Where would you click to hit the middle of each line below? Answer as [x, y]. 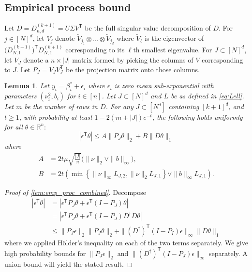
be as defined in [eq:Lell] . [207, 96]
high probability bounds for [45, 253]
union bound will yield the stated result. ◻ [69, 264]
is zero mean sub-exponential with [164, 86]
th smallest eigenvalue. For [173, 49]
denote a [36, 60]
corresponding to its [95, 49]
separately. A [228, 253]
